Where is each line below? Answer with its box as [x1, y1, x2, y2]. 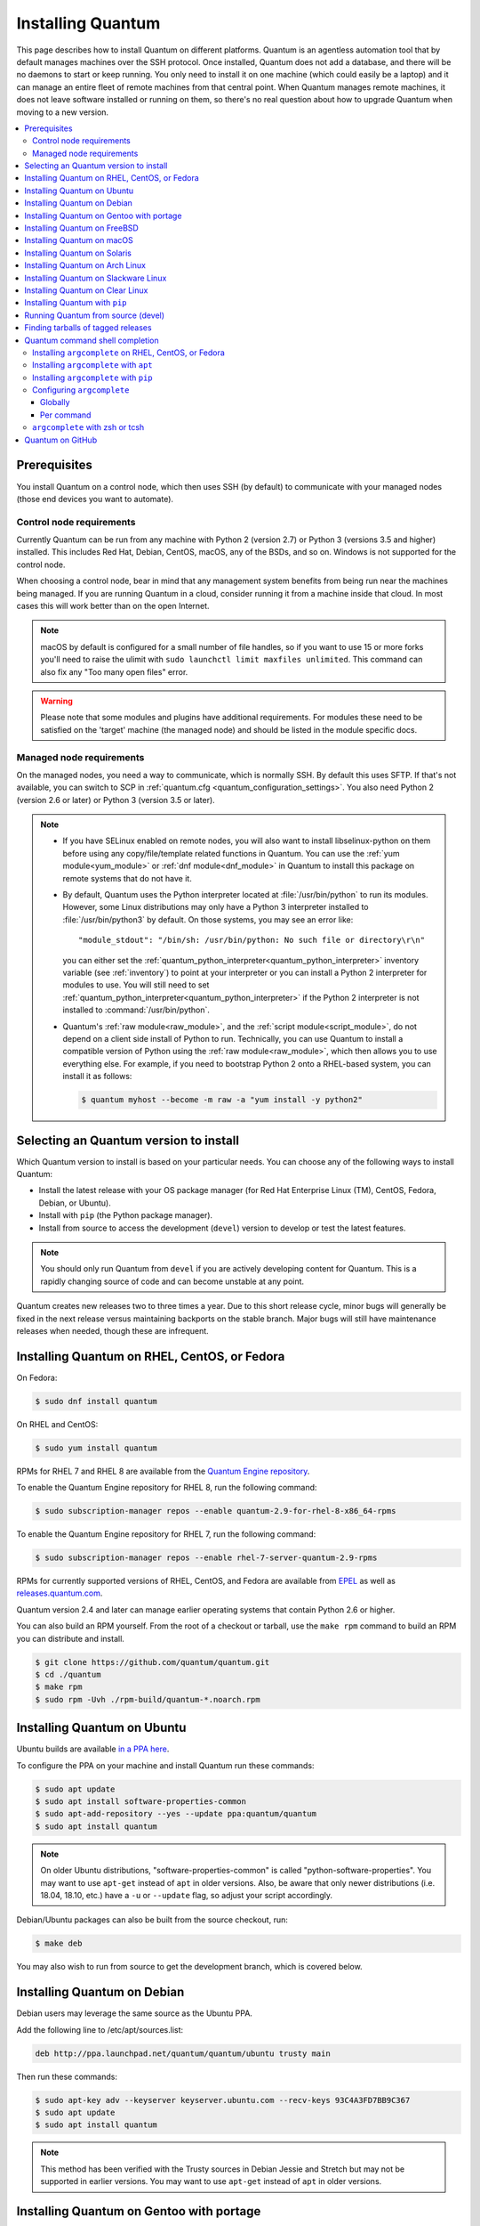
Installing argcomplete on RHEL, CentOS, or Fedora [32, 347, 226, 358]
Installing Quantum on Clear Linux [24, 285, 148, 296]
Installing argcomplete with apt [32, 360, 153, 370]
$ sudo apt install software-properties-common [35, 1797, 246, 1807]
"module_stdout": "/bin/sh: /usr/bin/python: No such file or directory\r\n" [78, 935, 426, 946]
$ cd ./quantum [35, 1669, 101, 1680]
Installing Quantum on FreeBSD [24, 223, 140, 233]
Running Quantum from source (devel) [24, 310, 164, 321]
